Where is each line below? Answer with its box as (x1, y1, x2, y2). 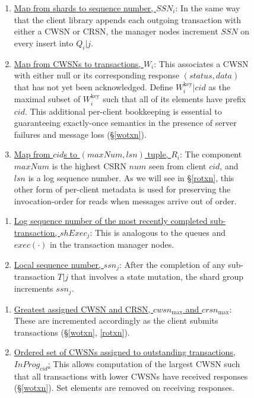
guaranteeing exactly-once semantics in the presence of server (14, 116, 237, 129)
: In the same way (175, 2, 240, 14)
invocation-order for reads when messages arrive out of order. (14, 194, 237, 207)
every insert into (14, 36, 74, 49)
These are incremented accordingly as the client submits (14, 314, 218, 327)
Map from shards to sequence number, (14, 2, 154, 14)
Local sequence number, (14, 258, 101, 270)
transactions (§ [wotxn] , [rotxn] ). (14, 326, 130, 338)
